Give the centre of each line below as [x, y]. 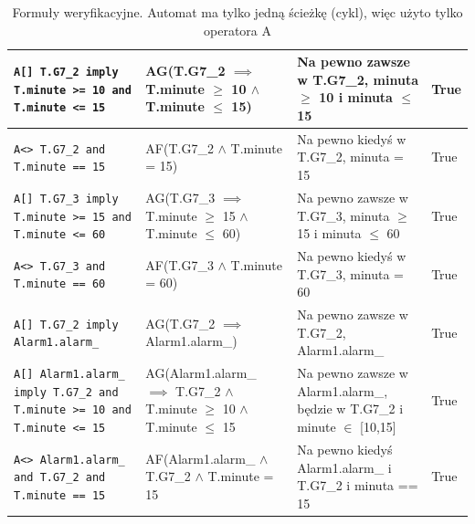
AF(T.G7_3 [179, 264]
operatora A [237, 30]
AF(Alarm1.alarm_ [201, 458]
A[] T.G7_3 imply [66, 199]
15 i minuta [329, 233]
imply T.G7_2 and [66, 392]
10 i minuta [356, 97]
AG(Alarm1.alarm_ [201, 373]
